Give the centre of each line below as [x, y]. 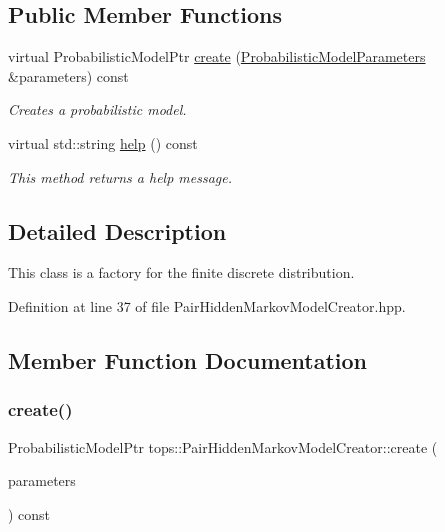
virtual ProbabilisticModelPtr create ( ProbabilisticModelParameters [217, 56]
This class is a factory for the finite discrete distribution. [181, 272]
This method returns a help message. [120, 176]
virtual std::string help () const [103, 142]
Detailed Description [117, 230]
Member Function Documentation [188, 359]
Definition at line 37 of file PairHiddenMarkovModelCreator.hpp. [207, 305]
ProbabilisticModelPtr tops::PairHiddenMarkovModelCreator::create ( [223, 446]
